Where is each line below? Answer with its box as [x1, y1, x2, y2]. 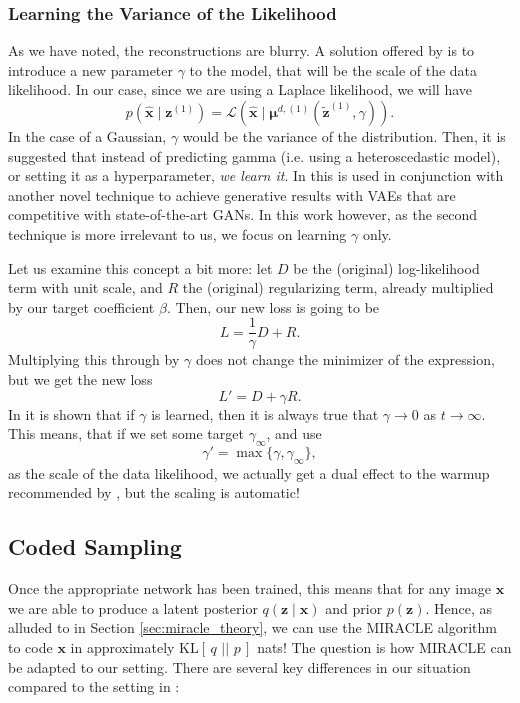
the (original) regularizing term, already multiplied [182, 277, 494, 298]
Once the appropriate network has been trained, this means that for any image [8, 578, 492, 599]
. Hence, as [425, 597, 493, 618]
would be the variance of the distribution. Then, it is [182, 126, 506, 146]
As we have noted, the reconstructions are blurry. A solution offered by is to [8, 40, 475, 61]
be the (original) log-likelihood [293, 257, 480, 278]
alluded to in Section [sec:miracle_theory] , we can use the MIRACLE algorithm [8, 617, 497, 638]
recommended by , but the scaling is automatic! [8, 482, 300, 503]
